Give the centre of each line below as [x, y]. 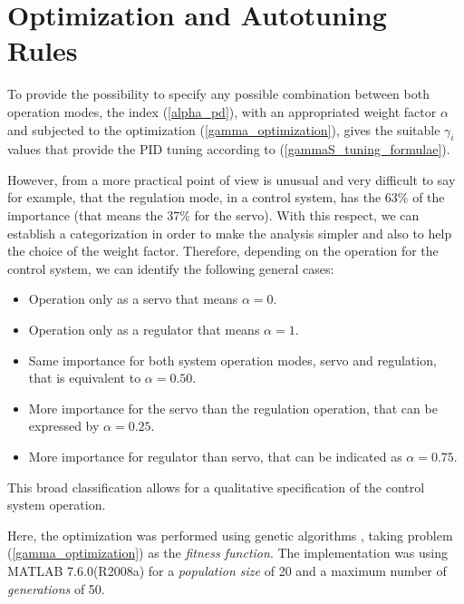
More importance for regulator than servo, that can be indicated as [215, 457]
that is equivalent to [85, 378]
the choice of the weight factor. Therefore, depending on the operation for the [223, 251]
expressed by [64, 426]
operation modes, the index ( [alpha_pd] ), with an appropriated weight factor [222, 111]
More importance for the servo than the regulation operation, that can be [233, 408]
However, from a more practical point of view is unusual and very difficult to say [232, 179]
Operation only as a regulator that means [144, 330]
